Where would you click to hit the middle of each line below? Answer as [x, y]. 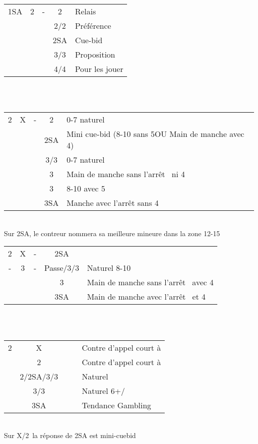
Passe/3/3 [62, 268]
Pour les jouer [99, 69]
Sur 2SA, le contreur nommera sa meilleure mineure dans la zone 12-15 [112, 233]
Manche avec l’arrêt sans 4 [113, 203]
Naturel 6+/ [103, 390]
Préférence [93, 26]
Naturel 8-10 [109, 268]
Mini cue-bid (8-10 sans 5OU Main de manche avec [156, 134]
